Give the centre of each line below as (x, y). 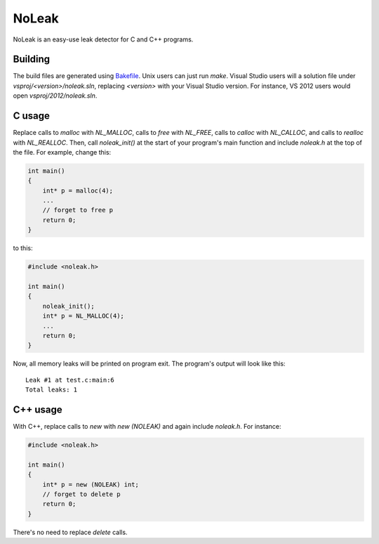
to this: (23, 248)
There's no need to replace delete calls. (70, 532)
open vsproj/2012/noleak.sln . (55, 96)
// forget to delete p (81, 494)
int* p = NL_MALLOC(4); (83, 316)
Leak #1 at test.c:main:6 (70, 380)
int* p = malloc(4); (78, 190)
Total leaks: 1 (52, 390)
